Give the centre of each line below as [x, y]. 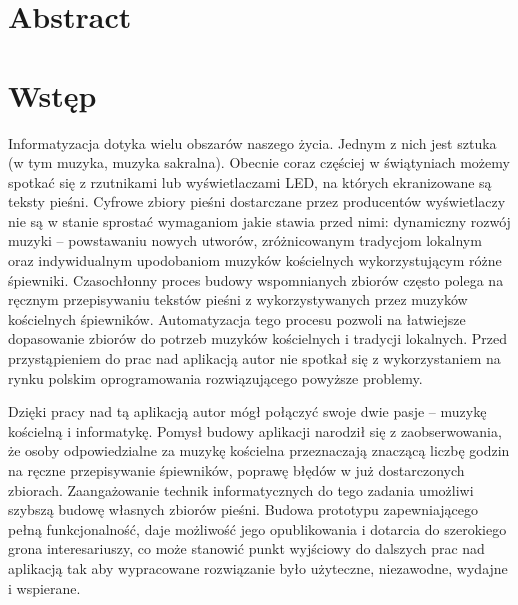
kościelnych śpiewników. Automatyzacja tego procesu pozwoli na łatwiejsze [237, 318]
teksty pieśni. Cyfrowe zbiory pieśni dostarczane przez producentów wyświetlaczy [257, 201]
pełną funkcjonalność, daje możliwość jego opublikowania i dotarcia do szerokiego [257, 528]
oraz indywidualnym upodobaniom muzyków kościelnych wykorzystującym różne [255, 260]
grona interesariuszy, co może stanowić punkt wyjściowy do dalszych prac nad [246, 548]
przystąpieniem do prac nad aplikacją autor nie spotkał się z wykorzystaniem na [254, 358]
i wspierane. [44, 587]
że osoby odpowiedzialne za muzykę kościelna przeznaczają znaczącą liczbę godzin [259, 450]
